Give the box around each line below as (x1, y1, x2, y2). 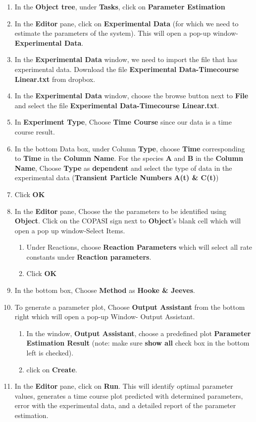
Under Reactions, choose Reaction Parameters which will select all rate (26, 242, 253, 252)
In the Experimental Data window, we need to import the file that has (14, 54, 238, 65)
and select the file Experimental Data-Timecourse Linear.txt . (14, 100, 219, 110)
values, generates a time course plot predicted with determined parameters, (14, 390, 243, 401)
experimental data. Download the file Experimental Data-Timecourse (14, 64, 239, 74)
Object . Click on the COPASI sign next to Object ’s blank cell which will (14, 215, 241, 226)
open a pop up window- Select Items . (14, 225, 125, 235)
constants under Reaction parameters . (26, 251, 152, 262)
